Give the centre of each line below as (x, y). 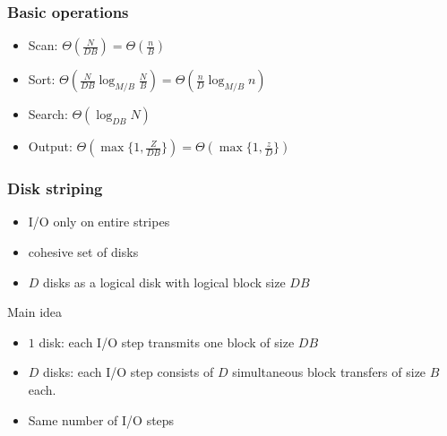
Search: (48, 114)
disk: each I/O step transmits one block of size (167, 342)
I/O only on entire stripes (99, 222)
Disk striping (55, 188)
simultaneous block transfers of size (329, 372)
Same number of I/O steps (101, 419)
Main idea (35, 312)
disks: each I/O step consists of (129, 372)
